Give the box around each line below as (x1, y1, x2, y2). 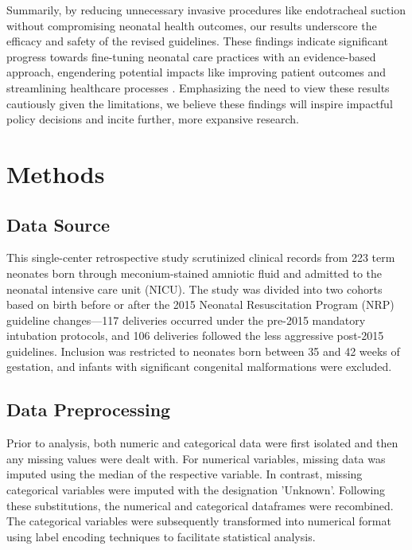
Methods (6, 157, 105, 189)
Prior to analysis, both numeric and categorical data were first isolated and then (6, 435, 398, 451)
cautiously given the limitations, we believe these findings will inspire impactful (6, 95, 393, 111)
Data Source (6, 212, 111, 236)
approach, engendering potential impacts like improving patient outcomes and (6, 64, 387, 80)
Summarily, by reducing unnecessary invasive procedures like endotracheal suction (6, 2, 406, 18)
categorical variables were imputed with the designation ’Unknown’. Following (6, 482, 386, 498)
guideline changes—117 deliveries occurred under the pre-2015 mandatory (6, 311, 366, 328)
